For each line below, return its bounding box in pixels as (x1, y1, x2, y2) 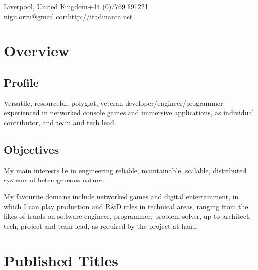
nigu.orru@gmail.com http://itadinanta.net (4, 11, 133, 21)
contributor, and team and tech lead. (4, 117, 116, 127)
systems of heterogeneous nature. (4, 175, 104, 185)
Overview (4, 40, 70, 61)
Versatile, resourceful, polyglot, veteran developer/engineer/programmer (4, 97, 223, 108)
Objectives (4, 141, 59, 157)
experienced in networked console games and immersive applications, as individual (4, 107, 254, 118)
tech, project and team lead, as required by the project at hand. (4, 220, 198, 231)
